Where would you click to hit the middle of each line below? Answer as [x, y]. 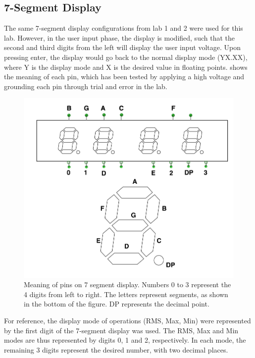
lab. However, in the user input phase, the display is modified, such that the [119, 37]
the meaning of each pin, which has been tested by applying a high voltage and [124, 77]
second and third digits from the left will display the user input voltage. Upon [123, 47]
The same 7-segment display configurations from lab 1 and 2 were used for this [124, 28]
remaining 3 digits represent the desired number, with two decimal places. [116, 349]
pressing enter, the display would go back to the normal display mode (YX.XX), [126, 57]
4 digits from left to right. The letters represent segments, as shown [126, 294]
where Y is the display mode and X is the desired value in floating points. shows [126, 67]
